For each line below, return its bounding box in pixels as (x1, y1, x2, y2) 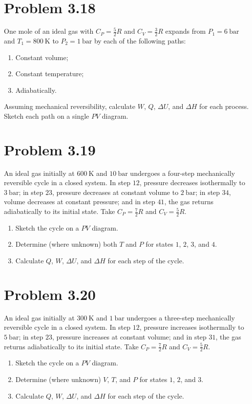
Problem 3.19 (4, 139, 96, 159)
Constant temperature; (15, 68, 84, 79)
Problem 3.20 (4, 284, 96, 304)
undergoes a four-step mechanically (130, 168, 235, 178)
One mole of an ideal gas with (4, 26, 94, 36)
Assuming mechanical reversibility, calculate (4, 101, 136, 111)
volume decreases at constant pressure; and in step (4, 196, 155, 207)
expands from (165, 26, 206, 36)
